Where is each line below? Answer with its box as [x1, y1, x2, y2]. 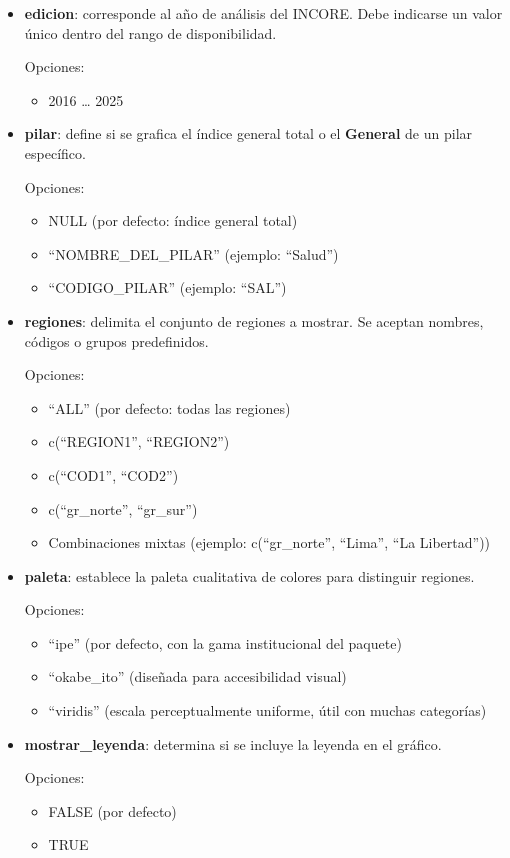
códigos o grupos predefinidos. [24, 330, 209, 351]
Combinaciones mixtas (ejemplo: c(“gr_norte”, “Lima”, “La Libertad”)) [48, 532, 491, 553]
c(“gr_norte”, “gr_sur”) [48, 498, 198, 519]
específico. [24, 142, 86, 163]
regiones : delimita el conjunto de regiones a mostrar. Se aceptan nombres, [24, 310, 484, 331]
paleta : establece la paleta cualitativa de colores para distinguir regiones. [24, 565, 475, 586]
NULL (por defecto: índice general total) [48, 210, 298, 231]
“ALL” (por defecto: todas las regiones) [48, 397, 291, 418]
